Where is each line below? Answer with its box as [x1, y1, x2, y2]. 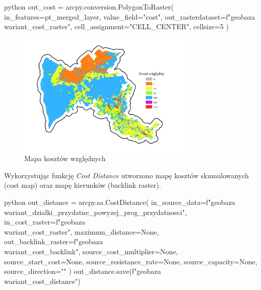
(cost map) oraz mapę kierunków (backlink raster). [4, 180, 161, 190]
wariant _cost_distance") [4, 275, 81, 286]
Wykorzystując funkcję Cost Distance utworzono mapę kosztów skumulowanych [4, 170, 249, 180]
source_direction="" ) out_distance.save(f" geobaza [4, 266, 161, 276]
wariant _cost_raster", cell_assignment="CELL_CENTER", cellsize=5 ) [4, 21, 229, 32]
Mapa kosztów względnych [24, 153, 106, 164]
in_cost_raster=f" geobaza [4, 216, 85, 227]
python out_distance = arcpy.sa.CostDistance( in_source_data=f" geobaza [4, 197, 235, 207]
